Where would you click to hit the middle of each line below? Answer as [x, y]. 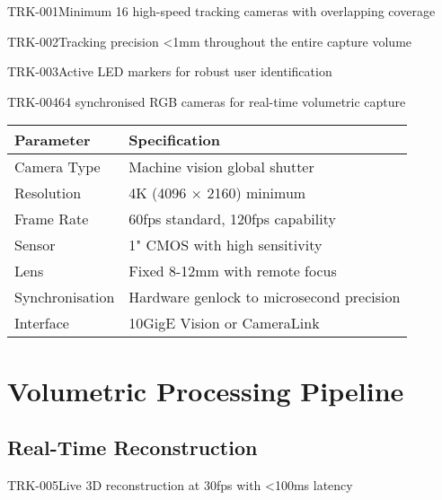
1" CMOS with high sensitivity [225, 245]
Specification [174, 140]
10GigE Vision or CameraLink [224, 323]
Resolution [48, 193]
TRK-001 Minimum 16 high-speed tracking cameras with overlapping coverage [221, 11]
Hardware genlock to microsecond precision [265, 297]
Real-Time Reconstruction [133, 447]
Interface [42, 323]
